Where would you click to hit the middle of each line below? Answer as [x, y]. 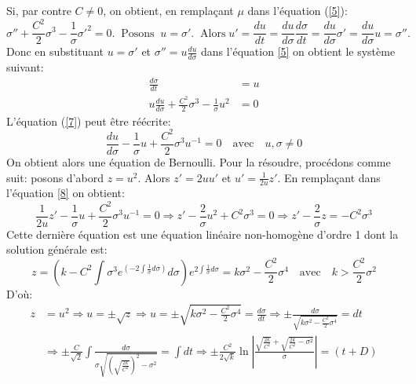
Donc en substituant [55, 51]
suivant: [25, 66]
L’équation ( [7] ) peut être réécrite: [89, 121]
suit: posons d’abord [55, 177]
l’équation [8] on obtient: [66, 193]
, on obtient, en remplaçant [168, 10]
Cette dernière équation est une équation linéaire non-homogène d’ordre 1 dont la [203, 234]
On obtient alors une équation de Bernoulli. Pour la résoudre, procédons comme [199, 162]
